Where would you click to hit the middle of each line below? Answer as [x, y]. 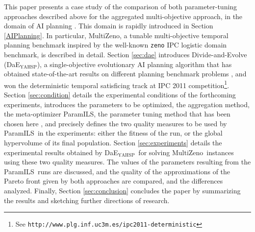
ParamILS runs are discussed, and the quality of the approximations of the [117, 171]
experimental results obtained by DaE [61, 152]
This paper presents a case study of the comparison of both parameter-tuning [121, 6]
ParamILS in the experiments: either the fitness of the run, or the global [113, 133]
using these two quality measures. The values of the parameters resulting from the [127, 162]
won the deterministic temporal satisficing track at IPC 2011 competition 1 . [117, 84]
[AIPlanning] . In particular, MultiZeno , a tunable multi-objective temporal [116, 35]
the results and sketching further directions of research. [87, 200]
